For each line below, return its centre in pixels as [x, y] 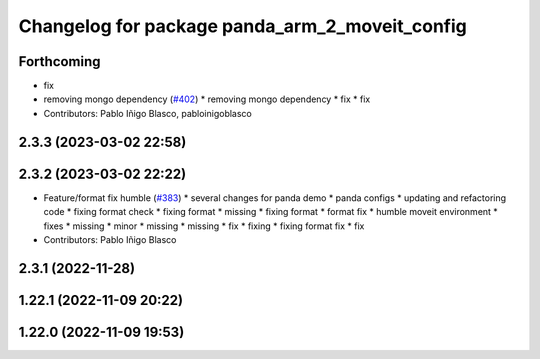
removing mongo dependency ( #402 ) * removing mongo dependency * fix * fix [207, 99]
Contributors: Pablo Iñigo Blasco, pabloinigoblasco [147, 113]
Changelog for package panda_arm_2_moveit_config [242, 26]
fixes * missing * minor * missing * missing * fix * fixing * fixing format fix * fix [204, 226]
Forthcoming [59, 61]
